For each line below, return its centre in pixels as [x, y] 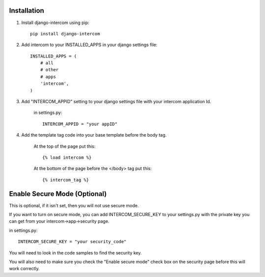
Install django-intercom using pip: [55, 23]
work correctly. [25, 269]
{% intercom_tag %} [66, 180]
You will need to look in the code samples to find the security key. [75, 252]
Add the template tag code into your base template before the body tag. [94, 135]
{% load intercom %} [67, 157]
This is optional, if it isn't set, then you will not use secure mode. [74, 205]
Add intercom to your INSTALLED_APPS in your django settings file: [89, 45]
